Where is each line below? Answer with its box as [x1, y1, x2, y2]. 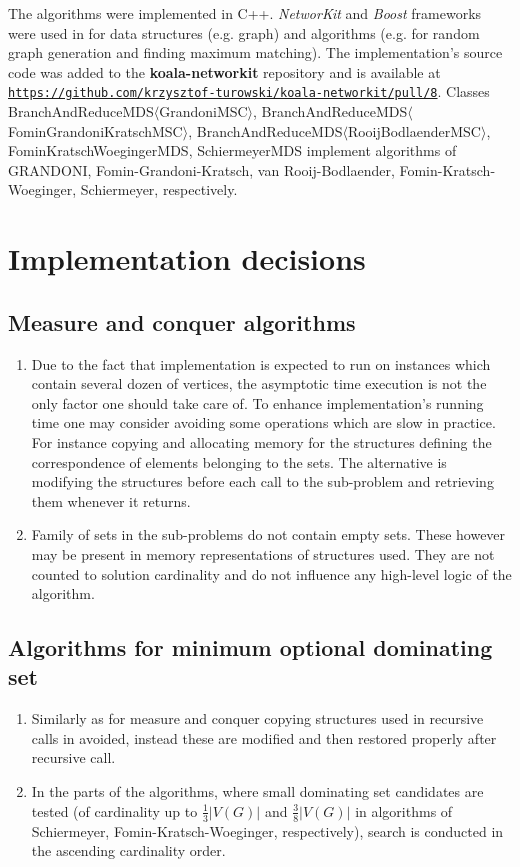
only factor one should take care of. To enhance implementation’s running [31, 392, 484, 413]
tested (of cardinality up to [31, 800, 198, 821]
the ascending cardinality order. [31, 840, 226, 861]
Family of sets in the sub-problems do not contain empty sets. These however [31, 524, 506, 545]
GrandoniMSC [159, 101, 248, 122]
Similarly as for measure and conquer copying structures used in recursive [31, 708, 484, 729]
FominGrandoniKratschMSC [8, 120, 183, 141]
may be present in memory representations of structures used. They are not [31, 543, 495, 564]
